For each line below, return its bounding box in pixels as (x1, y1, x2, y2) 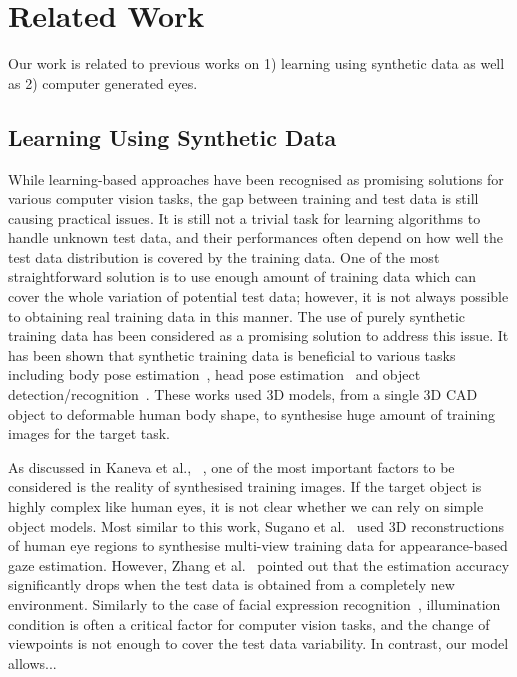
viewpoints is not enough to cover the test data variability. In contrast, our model (8, 633, 509, 654)
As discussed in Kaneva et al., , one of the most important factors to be (8, 456, 455, 477)
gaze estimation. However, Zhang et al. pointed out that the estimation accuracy (8, 554, 510, 575)
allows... (8, 652, 57, 673)
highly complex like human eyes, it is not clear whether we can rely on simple (8, 496, 484, 517)
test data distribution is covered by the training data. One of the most (8, 246, 440, 267)
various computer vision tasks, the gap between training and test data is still (8, 188, 479, 209)
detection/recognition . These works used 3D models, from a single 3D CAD (8, 384, 478, 405)
